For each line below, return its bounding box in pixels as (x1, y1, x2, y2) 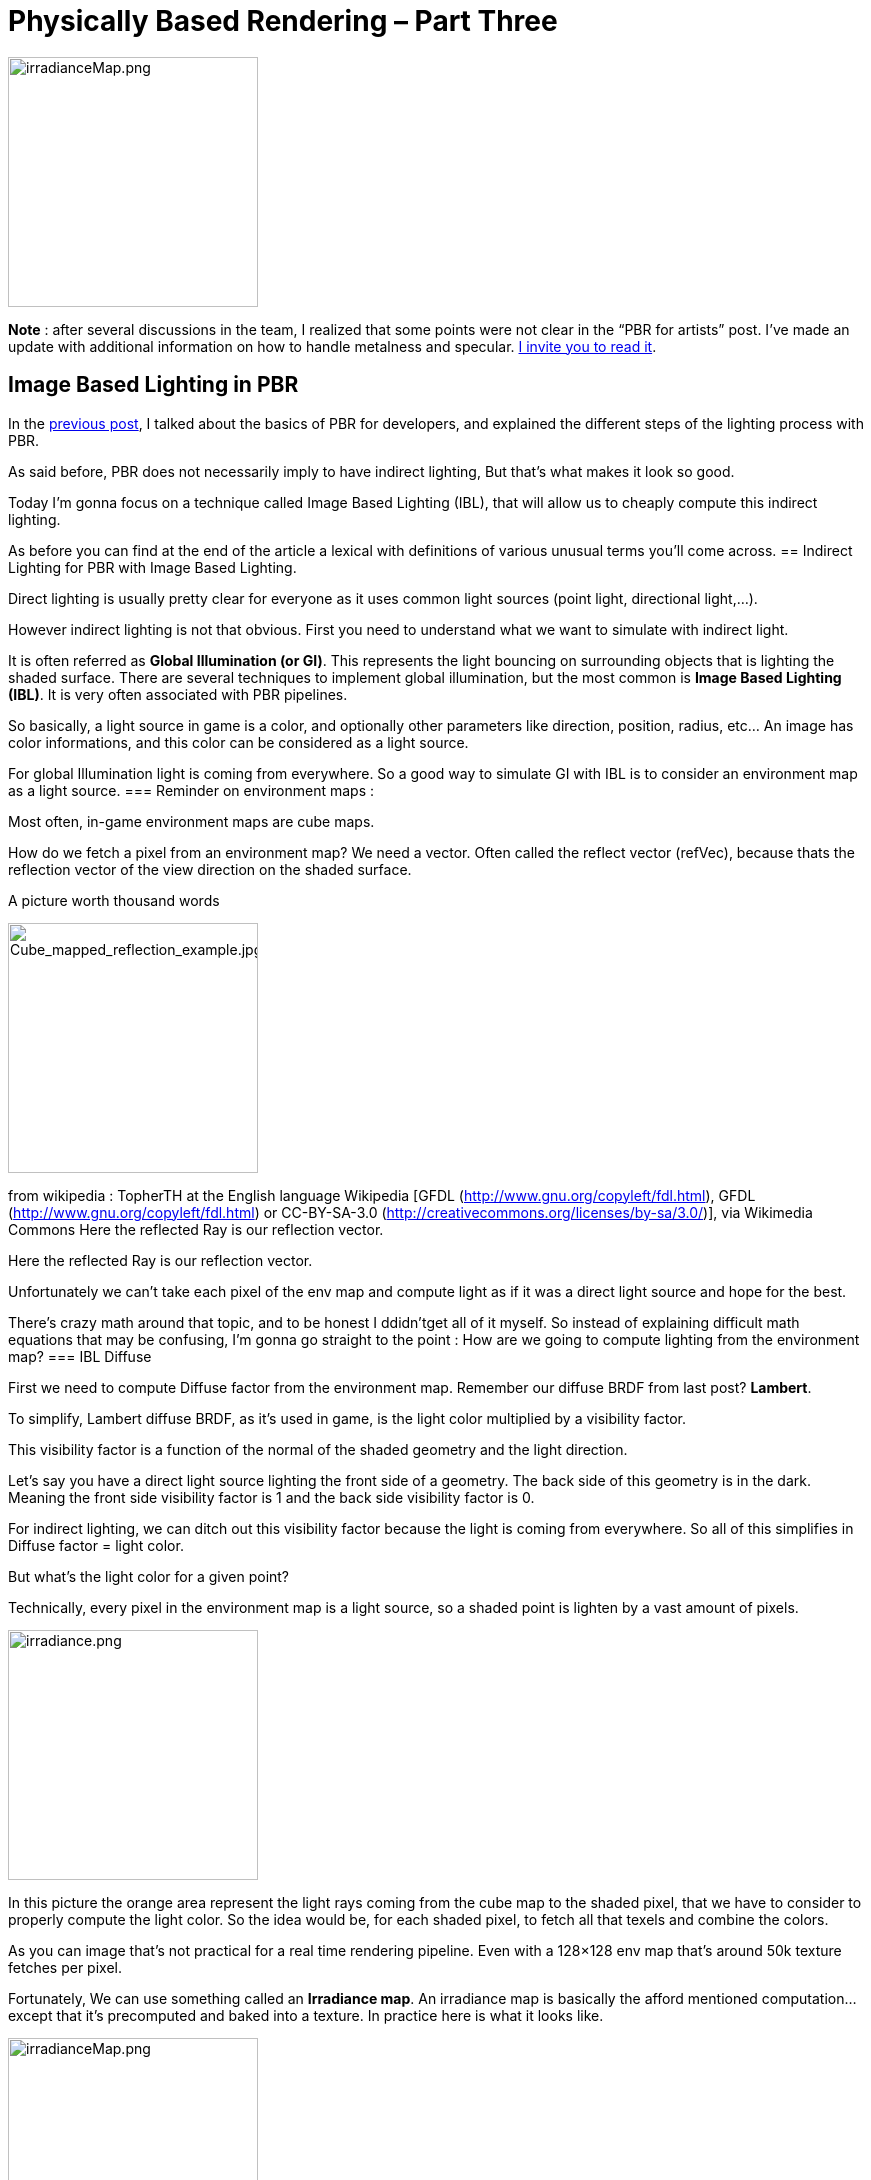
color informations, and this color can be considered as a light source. (8, 733, 469, 751)
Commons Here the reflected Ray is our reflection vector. (8, 1220, 384, 1238)
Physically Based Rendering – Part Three (8, 4, 558, 38)
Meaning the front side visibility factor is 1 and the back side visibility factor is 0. (8, 1488, 535, 1506)
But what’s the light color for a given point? (8, 1567, 290, 1585)
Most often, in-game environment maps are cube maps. (8, 812, 375, 830)
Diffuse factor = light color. (8, 1536, 184, 1554)
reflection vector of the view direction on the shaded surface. (8, 860, 412, 878)
